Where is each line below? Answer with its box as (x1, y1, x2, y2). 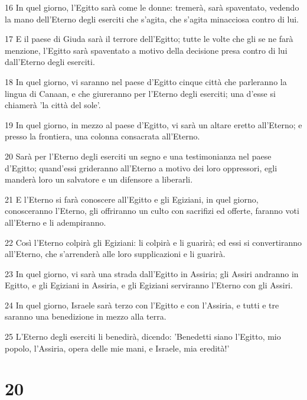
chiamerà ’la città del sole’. (5, 99, 101, 111)
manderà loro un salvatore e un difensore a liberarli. (5, 173, 193, 186)
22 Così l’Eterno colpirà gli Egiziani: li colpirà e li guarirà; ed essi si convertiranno (5, 236, 302, 248)
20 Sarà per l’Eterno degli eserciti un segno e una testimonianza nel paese (5, 149, 272, 162)
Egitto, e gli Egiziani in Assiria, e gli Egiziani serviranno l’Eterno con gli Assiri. (5, 279, 293, 291)
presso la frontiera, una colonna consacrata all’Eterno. (5, 130, 200, 142)
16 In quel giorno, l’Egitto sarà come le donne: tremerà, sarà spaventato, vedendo (5, 1, 299, 13)
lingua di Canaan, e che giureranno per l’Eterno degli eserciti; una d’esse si (5, 87, 276, 99)
